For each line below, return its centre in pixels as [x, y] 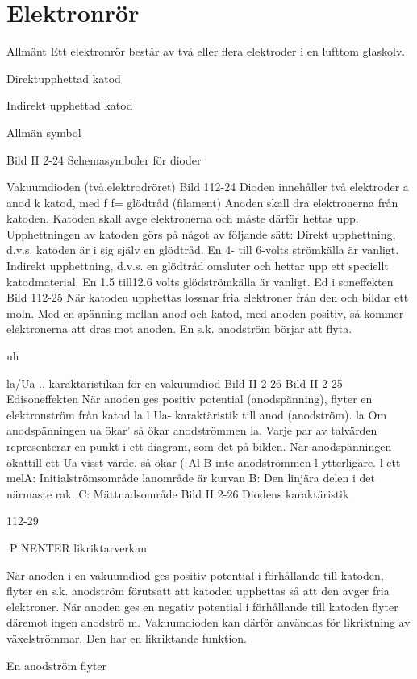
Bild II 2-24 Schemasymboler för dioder [104, 159]
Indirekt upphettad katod [70, 105]
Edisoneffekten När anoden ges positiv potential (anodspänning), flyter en [190, 399]
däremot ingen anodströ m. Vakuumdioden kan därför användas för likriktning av [208, 622]
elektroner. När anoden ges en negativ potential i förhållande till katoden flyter [202, 606]
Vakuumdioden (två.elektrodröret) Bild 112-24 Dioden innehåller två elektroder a [208, 187]
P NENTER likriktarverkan [78, 547]
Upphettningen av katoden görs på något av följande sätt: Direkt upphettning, [201, 233]
